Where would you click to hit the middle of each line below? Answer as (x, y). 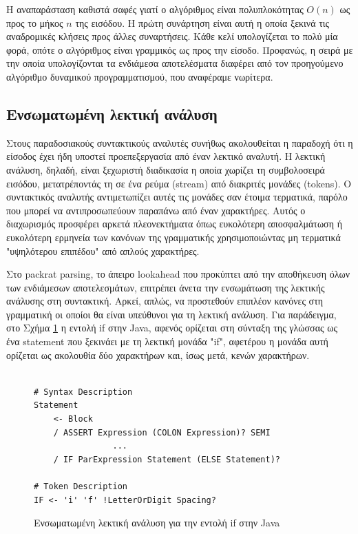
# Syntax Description (83, 392)
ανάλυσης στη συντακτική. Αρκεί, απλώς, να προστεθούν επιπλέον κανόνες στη (165, 301)
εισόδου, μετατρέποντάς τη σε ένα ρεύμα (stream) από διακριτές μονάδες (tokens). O (179, 183)
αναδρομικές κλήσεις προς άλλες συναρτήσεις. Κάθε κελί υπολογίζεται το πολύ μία (172, 36)
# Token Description (81, 487)
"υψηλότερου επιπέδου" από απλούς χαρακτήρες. (103, 250)
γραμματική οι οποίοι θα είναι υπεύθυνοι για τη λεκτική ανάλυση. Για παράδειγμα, (171, 314)
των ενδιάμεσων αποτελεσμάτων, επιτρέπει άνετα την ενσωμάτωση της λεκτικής (166, 287)
